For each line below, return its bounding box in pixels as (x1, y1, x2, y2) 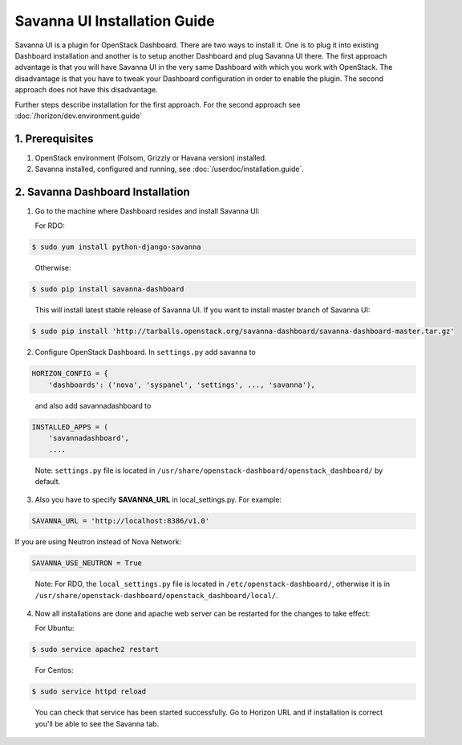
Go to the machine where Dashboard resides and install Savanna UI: (34, 206, 260, 216)
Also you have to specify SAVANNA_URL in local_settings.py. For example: (34, 495, 282, 505)
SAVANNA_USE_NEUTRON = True (31, 559, 142, 568)
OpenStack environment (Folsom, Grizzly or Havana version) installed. (34, 153, 267, 162)
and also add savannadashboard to (34, 401, 152, 410)
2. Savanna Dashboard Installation (14, 185, 190, 198)
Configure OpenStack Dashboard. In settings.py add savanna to (34, 348, 256, 357)
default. (34, 476, 61, 486)
